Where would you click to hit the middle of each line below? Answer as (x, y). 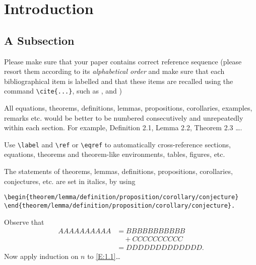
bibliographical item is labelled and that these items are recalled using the (119, 81)
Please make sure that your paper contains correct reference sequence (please (123, 61)
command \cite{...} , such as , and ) (63, 91)
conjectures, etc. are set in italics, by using (70, 181)
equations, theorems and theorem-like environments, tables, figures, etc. (115, 154)
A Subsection (39, 40)
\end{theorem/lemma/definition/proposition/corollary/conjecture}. (120, 205)
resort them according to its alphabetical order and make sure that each (114, 71)
